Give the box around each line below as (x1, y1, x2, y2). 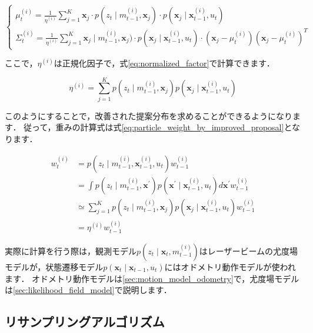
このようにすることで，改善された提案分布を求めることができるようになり (5, 109, 292, 122)
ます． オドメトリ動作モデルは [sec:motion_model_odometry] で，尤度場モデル (5, 272, 299, 284)
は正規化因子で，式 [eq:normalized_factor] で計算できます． (54, 57, 275, 69)
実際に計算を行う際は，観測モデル (5, 244, 136, 257)
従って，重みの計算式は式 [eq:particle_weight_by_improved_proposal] (24, 121, 284, 133)
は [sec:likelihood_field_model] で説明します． (5, 284, 172, 296)
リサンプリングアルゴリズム (5, 312, 165, 331)
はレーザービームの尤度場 (199, 244, 298, 257)
